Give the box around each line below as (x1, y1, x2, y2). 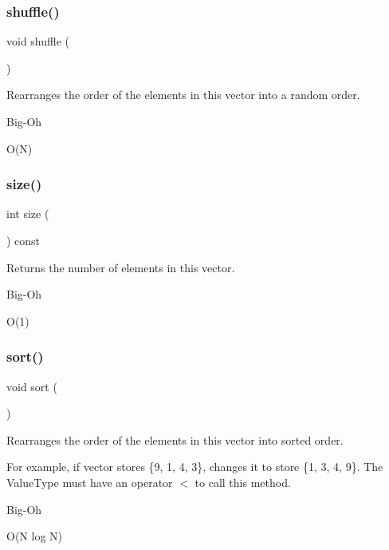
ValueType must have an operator (6, 473, 173, 490)
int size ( (6, 205, 49, 222)
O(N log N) (6, 528, 62, 544)
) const (6, 232, 41, 248)
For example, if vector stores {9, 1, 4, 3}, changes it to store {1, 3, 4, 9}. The (6, 458, 383, 475)
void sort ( (6, 378, 57, 394)
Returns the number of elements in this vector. (6, 259, 235, 275)
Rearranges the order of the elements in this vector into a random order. (6, 86, 360, 103)
